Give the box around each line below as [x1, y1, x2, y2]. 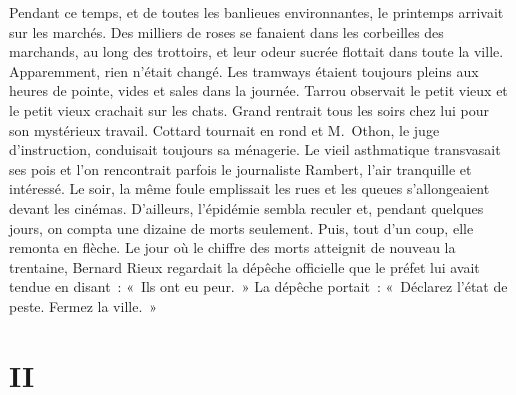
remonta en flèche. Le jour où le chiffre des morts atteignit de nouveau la [9, 237, 456, 258]
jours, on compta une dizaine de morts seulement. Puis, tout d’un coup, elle [9, 217, 474, 238]
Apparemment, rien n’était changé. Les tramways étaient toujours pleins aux [9, 60, 479, 81]
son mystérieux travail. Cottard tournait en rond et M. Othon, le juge [9, 119, 440, 140]
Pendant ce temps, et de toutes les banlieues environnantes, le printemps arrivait [9, 2, 504, 22]
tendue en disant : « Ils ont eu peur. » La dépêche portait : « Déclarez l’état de [9, 276, 508, 297]
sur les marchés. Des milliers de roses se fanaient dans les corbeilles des [9, 21, 444, 42]
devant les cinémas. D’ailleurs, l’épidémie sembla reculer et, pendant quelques [9, 197, 484, 218]
